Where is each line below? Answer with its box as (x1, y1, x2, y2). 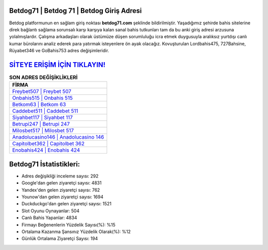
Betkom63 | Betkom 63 (12, 101, 67, 108)
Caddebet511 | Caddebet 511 (12, 107, 78, 114)
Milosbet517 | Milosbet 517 (12, 127, 74, 134)
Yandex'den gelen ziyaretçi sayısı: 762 (21, 187, 100, 193)
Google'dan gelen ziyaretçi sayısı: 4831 (21, 180, 102, 186)
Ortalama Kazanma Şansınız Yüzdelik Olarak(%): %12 (21, 229, 131, 235)
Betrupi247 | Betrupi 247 (12, 121, 70, 128)
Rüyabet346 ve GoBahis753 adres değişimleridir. (9, 48, 109, 54)
